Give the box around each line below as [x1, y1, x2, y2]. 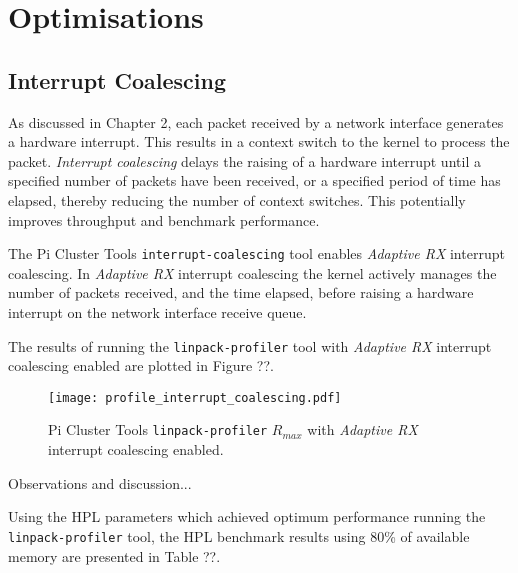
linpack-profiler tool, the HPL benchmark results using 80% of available [8, 525, 470, 546]
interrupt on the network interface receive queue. [8, 301, 307, 322]
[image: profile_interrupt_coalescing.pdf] [48, 390, 342, 405]
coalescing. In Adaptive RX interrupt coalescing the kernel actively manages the [8, 262, 497, 283]
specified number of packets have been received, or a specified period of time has [8, 170, 501, 191]
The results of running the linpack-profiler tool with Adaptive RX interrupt [8, 335, 492, 356]
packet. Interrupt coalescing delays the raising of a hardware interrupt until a [8, 150, 481, 171]
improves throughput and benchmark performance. [8, 209, 320, 230]
